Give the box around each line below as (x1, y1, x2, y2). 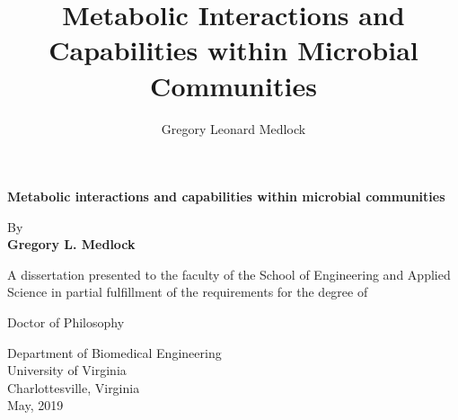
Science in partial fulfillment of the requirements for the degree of (7, 282, 368, 301)
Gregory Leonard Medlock (161, 119, 306, 138)
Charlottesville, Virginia (7, 378, 140, 397)
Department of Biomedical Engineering (7, 343, 222, 362)
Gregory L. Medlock (7, 235, 136, 254)
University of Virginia (7, 361, 127, 380)
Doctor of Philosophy (7, 313, 125, 332)
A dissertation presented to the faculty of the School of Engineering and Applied (7, 264, 451, 283)
